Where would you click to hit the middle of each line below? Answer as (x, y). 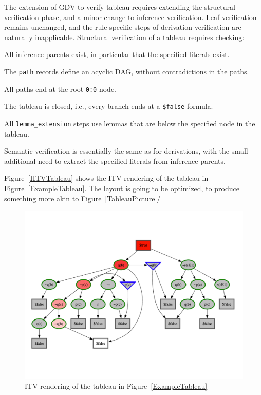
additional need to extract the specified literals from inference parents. (115, 161)
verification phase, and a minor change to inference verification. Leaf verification (130, 17)
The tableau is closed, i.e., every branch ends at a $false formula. (109, 106)
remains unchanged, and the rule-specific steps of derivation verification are (123, 27)
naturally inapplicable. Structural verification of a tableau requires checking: (124, 37)
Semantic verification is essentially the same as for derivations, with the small (126, 151)
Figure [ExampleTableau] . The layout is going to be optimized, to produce (122, 188)
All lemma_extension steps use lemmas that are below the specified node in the (130, 123)
